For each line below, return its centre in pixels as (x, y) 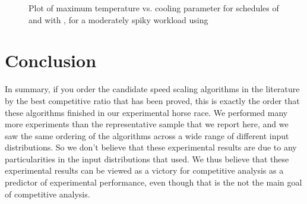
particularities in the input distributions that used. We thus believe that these (147, 159)
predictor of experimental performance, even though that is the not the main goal (153, 182)
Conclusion (51, 60)
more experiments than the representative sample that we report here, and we (147, 124)
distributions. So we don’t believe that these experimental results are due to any (151, 147)
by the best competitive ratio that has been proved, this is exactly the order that (152, 100)
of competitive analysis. (48, 194)
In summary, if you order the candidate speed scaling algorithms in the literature (152, 89)
